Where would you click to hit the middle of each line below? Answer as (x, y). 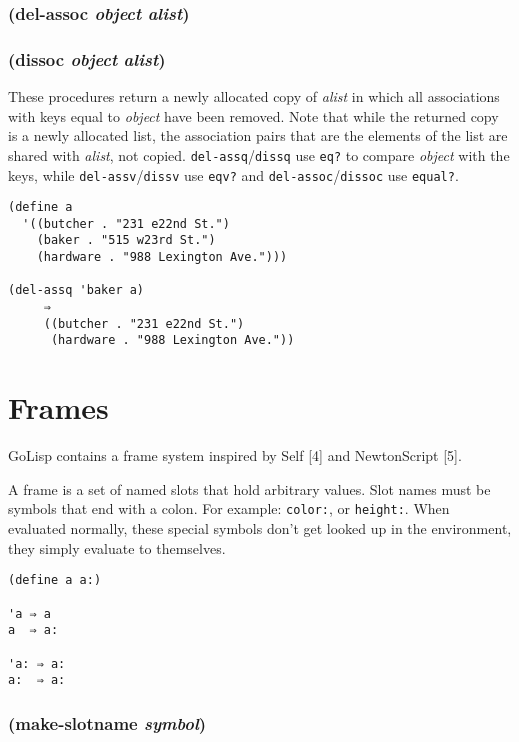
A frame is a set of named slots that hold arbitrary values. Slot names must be (249, 488)
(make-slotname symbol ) (107, 722)
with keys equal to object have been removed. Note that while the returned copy (253, 115)
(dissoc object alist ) (87, 58)
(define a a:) (55, 580)
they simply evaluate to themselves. (117, 547)
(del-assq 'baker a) (76, 290)
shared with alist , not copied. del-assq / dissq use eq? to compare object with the (259, 154)
